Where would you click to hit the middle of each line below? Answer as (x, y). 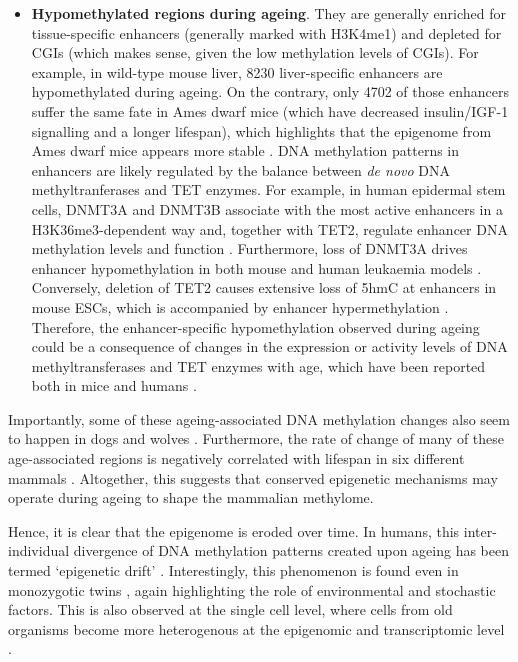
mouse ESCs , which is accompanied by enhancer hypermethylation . (240, 306)
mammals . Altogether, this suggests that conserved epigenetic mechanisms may (253, 477)
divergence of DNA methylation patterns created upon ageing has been (291, 550)
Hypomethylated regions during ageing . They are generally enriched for (268, 13)
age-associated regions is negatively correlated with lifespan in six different (236, 458)
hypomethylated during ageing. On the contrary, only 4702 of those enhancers (270, 91)
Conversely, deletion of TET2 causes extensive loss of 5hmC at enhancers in (264, 287)
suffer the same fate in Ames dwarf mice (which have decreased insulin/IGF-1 (270, 110)
